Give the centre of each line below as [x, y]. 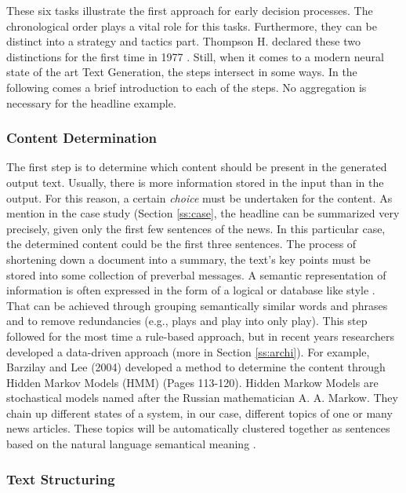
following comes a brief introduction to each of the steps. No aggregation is [187, 87]
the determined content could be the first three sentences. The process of [181, 244]
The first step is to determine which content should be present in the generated [197, 167]
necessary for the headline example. [91, 102]
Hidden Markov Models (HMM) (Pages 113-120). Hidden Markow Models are [192, 382]
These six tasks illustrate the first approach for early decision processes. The [190, 10]
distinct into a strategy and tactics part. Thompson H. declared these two [183, 41]
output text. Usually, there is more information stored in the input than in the [195, 182]
